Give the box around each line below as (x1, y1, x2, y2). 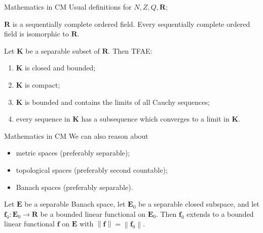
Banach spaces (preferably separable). (16, 181, 133, 192)
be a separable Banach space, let (24, 199, 126, 209)
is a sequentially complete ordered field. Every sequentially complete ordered (12, 18, 250, 29)
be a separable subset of (25, 45, 100, 56)
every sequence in (16, 113, 70, 124)
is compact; (25, 79, 60, 90)
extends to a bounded (186, 208, 254, 219)
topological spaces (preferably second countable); (16, 164, 168, 175)
